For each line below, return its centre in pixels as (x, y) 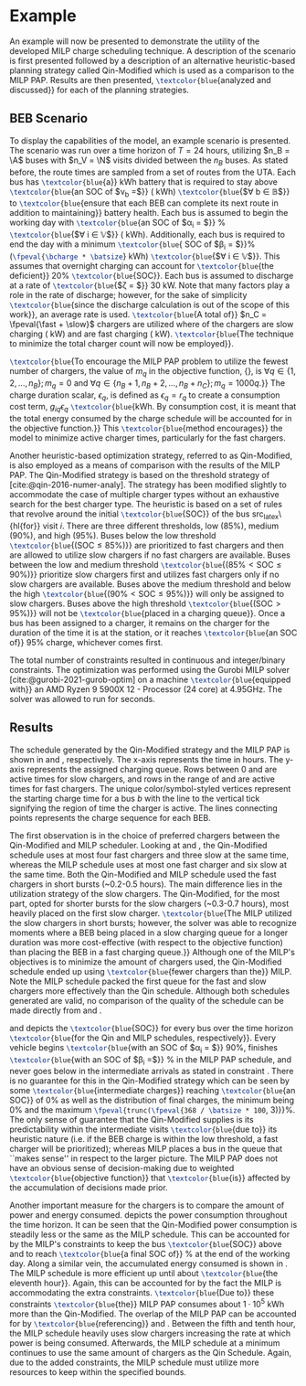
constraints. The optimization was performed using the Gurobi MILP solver (150, 669)
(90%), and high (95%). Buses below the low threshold (113, 535)
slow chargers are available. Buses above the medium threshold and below (150, 584)
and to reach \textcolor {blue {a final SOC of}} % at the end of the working (150, 1254)
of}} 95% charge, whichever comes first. (86, 642)
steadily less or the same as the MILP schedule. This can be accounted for (150, 1234)
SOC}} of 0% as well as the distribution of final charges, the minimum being (152, 1100)
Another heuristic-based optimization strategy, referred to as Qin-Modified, (151, 456)
